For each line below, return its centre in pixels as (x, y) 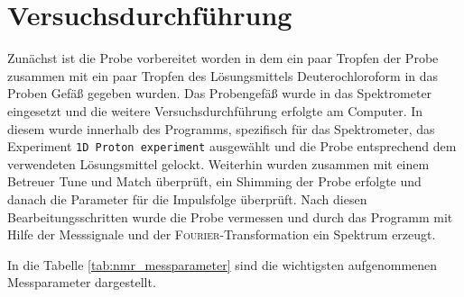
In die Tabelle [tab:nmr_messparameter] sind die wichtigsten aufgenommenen (223, 264)
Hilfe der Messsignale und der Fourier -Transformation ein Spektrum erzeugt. (222, 234)
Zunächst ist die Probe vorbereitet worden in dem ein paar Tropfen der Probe (223, 58)
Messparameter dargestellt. (82, 282)
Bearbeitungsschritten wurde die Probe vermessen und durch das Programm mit (230, 216)
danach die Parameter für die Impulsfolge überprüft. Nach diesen (187, 198)
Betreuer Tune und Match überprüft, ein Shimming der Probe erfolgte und (214, 181)
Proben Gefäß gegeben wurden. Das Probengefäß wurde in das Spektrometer (220, 93)
